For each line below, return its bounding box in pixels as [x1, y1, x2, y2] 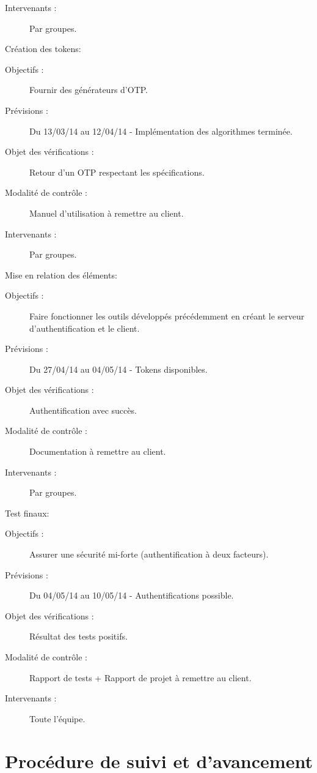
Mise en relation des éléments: [5, 268, 117, 281]
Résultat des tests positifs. [29, 630, 128, 643]
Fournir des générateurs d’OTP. [29, 83, 148, 96]
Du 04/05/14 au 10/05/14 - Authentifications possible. [29, 589, 234, 602]
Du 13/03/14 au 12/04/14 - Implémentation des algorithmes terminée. [29, 124, 293, 137]
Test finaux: [5, 506, 49, 519]
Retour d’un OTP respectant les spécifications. [29, 165, 205, 178]
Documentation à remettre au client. [29, 445, 166, 458]
